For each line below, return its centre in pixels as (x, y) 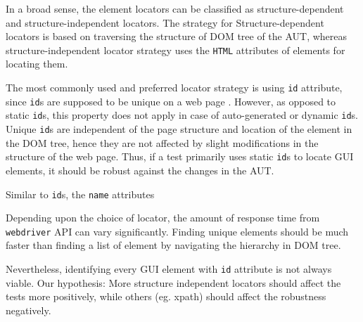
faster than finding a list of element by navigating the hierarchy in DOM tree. (173, 245)
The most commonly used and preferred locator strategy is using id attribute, (174, 88)
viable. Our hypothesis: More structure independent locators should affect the (173, 282)
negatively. (28, 310)
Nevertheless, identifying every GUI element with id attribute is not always (169, 269)
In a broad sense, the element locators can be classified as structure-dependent (175, 8)
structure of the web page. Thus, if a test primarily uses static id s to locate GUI (180, 156)
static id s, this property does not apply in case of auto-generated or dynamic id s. (182, 115)
